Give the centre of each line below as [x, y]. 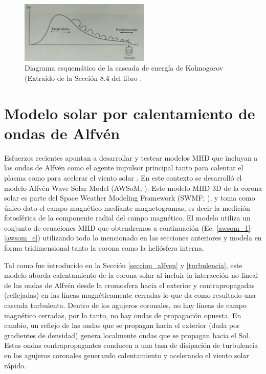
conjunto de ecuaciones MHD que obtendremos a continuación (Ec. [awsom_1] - [128, 227]
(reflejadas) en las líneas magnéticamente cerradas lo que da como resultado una [130, 295]
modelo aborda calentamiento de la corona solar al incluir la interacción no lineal [131, 275]
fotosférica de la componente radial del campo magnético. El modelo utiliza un [127, 218]
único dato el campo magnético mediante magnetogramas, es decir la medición [127, 207]
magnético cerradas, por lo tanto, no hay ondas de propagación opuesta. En [123, 315]
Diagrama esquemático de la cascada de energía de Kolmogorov [124, 68]
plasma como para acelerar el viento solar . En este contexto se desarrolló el [123, 177]
